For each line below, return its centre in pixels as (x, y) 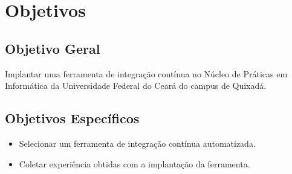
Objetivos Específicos (72, 118)
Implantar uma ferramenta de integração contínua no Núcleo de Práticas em (146, 73)
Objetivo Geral (53, 48)
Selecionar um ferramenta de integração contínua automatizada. (137, 143)
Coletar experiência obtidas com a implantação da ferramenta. (135, 163)
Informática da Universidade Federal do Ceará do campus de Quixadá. (136, 85)
